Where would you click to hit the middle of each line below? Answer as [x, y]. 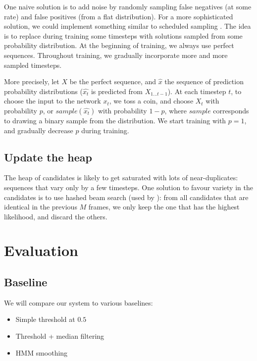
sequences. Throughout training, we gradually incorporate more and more [116, 55]
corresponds [231, 110]
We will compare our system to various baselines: [78, 302]
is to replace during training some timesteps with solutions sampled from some [123, 35]
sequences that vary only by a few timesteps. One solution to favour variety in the [128, 187]
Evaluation [41, 250]
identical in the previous [41, 207]
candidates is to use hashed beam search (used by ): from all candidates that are [126, 197]
